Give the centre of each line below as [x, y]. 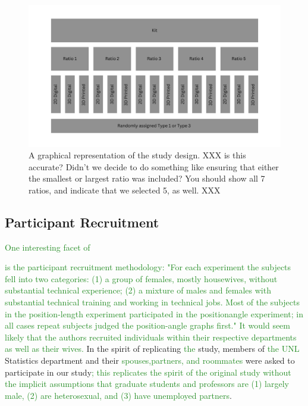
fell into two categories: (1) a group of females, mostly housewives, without [141, 278]
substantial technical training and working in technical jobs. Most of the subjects [153, 302]
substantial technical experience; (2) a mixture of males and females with [138, 290]
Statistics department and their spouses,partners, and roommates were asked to [150, 360]
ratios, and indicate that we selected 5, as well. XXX [125, 190]
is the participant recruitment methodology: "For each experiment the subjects [148, 267]
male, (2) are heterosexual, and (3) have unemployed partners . [118, 395]
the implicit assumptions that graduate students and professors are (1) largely [147, 384]
